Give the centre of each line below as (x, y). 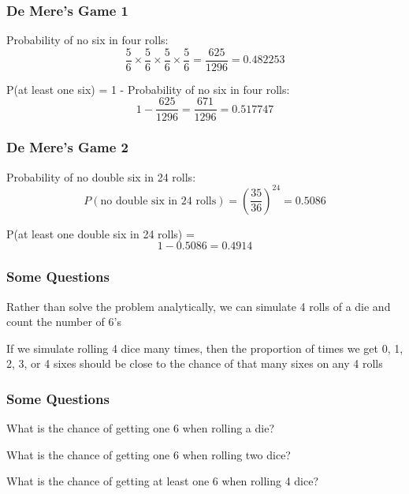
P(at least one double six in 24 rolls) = (100, 233)
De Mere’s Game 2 (67, 147)
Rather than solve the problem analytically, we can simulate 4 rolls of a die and (199, 306)
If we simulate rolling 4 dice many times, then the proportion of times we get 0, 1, (205, 348)
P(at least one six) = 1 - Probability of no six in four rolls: (148, 89)
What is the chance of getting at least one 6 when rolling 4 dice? (163, 481)
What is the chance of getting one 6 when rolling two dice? (149, 454)
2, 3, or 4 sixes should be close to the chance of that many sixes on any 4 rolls (195, 363)
